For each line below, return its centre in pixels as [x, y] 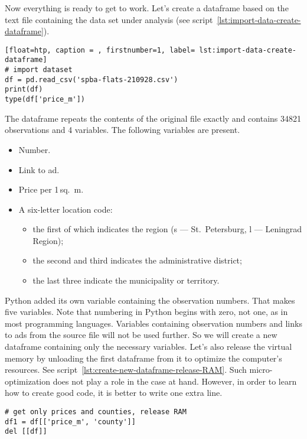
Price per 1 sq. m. [51, 189]
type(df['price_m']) [45, 100]
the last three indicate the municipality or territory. [126, 280]
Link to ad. [39, 169]
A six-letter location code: [66, 209]
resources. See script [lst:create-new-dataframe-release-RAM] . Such [126, 370]
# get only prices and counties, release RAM [96, 412]
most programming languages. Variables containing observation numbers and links [153, 323]
